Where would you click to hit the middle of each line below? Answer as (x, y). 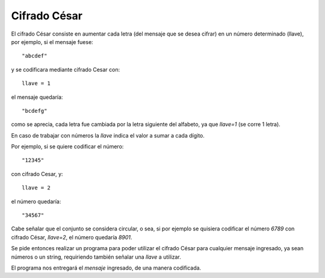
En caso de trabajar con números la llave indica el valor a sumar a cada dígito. (108, 135)
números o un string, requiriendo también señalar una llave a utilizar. (96, 257)
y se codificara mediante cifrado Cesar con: (66, 69)
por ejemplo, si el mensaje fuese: (52, 42)
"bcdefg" (35, 111)
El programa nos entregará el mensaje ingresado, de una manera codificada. (106, 268)
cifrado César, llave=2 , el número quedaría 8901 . (72, 237)
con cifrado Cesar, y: (37, 174)
